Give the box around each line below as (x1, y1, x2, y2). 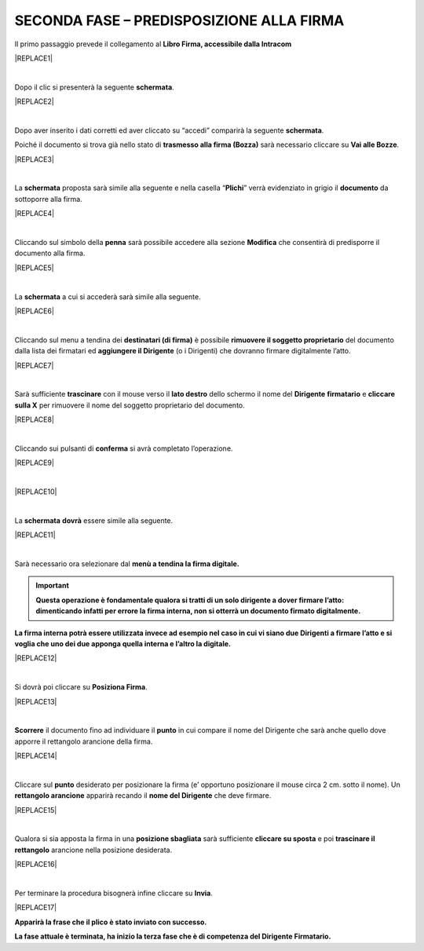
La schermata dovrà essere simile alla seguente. (14, 515, 174, 525)
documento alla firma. (14, 248, 86, 258)
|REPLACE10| (14, 487, 57, 496)
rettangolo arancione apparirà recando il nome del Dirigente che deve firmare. (14, 791, 272, 800)
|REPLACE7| (14, 360, 54, 370)
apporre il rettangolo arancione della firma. (14, 737, 153, 746)
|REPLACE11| (14, 530, 56, 540)
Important (35, 581, 70, 591)
